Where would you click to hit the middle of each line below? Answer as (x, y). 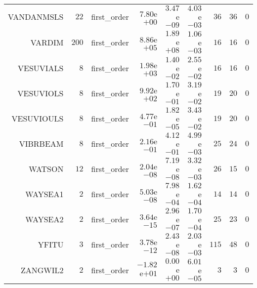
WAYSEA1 (44, 194)
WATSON (46, 169)
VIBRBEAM (41, 144)
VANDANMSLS (36, 17)
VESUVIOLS (41, 93)
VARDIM (47, 42)
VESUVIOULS (38, 118)
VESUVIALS (41, 68)
